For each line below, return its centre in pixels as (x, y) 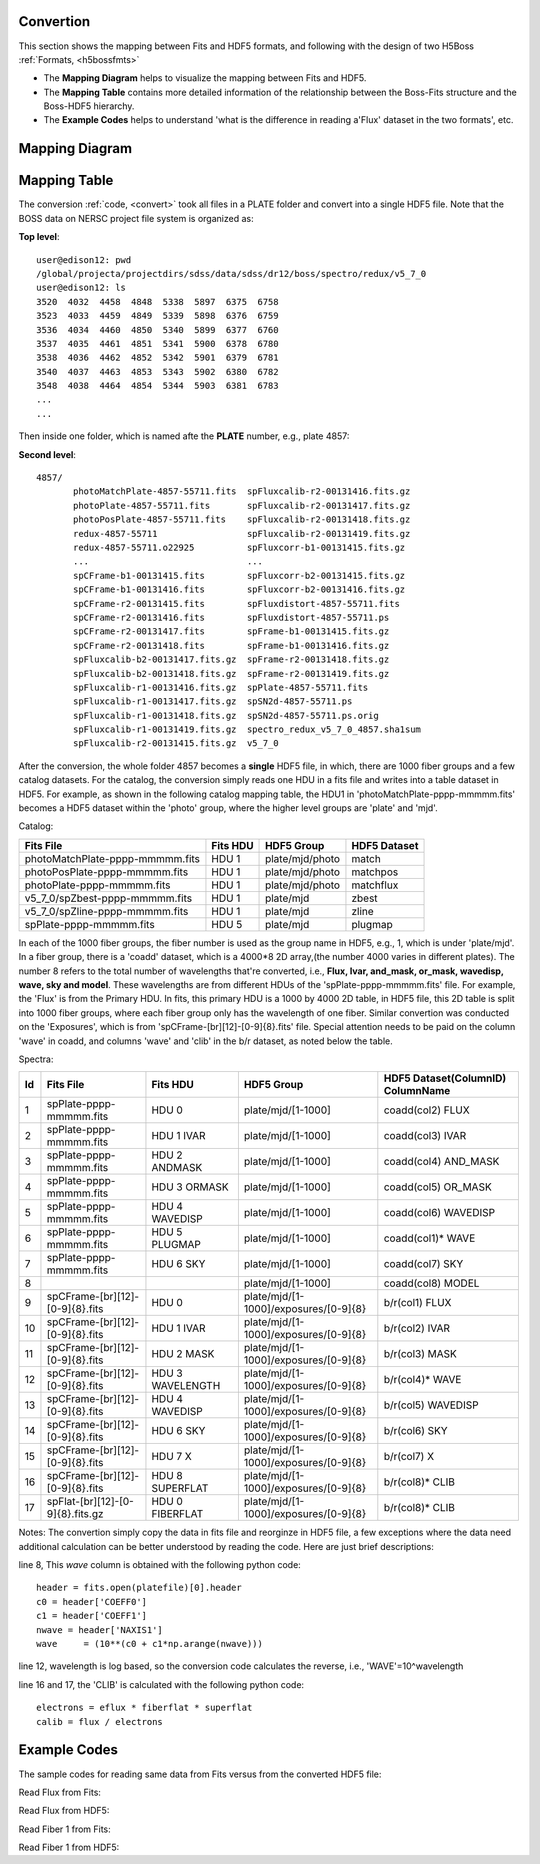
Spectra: (36, 1059)
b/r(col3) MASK (420, 1354)
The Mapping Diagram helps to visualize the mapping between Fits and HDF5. (205, 78)
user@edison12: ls (81, 288)
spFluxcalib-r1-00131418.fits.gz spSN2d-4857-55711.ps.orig (226, 715)
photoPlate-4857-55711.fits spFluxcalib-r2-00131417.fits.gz (242, 505)
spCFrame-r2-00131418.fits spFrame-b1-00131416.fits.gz (231, 645)
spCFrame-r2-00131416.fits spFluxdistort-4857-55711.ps (231, 617)
